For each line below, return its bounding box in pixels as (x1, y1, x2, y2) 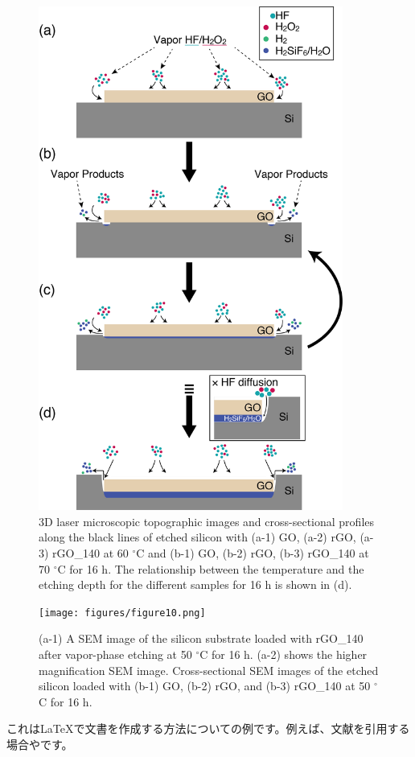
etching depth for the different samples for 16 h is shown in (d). (39, 576, 352, 593)
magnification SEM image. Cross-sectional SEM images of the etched (39, 661, 379, 678)
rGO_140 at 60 (52, 545, 129, 561)
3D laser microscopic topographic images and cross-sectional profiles (39, 512, 375, 529)
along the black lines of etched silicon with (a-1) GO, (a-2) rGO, (39, 529, 356, 545)
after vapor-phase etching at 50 (39, 646, 192, 663)
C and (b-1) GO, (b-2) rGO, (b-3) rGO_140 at (136, 545, 369, 561)
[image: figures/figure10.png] (39, 607, 206, 619)
